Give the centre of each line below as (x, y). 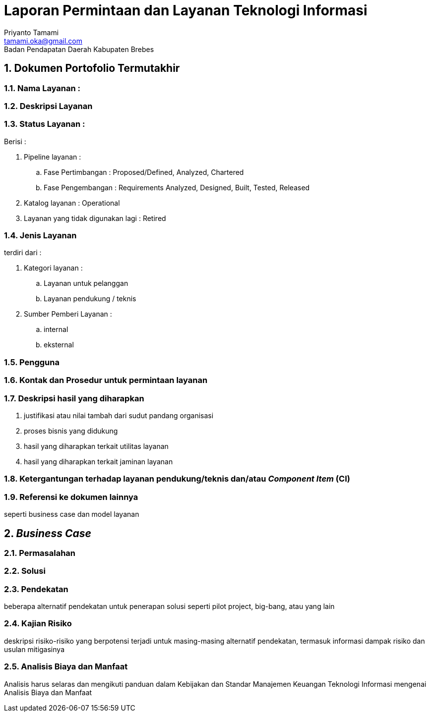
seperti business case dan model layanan (72, 514)
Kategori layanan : (53, 268)
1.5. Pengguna (32, 362)
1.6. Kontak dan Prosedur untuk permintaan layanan (106, 380)
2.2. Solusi (25, 571)
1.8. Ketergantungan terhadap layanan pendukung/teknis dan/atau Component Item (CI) (177, 479)
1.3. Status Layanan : (45, 124)
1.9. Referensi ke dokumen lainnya (71, 497)
